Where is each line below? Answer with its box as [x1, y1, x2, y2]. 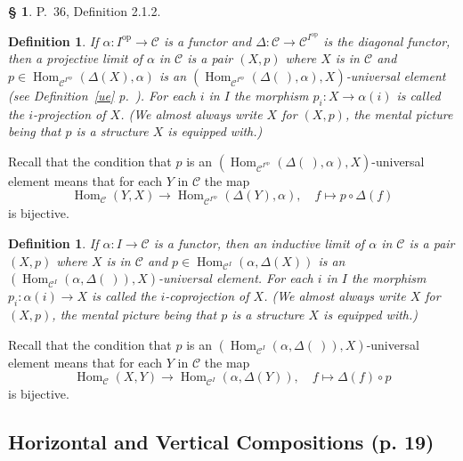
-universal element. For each [158, 269, 313, 287]
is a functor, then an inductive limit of [153, 234, 365, 253]
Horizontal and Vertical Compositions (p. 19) [8, 428, 435, 456]
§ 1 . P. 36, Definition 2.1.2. [8, 2, 161, 20]
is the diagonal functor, [323, 31, 451, 50]
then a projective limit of [8, 49, 142, 68]
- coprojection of [165, 287, 249, 305]
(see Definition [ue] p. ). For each [8, 85, 196, 104]
